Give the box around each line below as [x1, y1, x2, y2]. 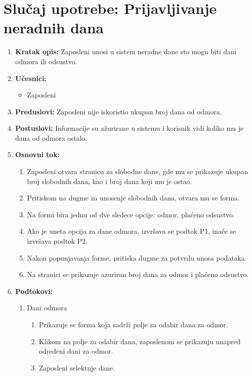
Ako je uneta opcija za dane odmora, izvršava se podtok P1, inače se [27, 226, 236, 236]
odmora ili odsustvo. [15, 56, 77, 66]
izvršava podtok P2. [27, 236, 88, 246]
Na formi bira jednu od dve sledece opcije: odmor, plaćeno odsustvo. [27, 209, 235, 219]
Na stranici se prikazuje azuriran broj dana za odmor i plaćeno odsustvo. [27, 269, 249, 280]
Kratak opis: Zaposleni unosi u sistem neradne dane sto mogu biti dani [15, 46, 237, 57]
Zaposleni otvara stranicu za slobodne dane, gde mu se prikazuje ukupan [27, 166, 248, 177]
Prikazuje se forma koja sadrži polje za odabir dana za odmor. [39, 319, 228, 329]
